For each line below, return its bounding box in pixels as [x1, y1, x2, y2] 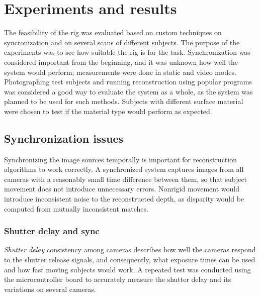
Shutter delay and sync [4, 225, 100, 237]
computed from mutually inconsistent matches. [4, 203, 148, 214]
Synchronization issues [4, 130, 124, 146]
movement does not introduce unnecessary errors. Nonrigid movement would [4, 183, 239, 194]
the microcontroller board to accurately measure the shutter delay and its [4, 274, 231, 284]
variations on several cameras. [4, 283, 96, 294]
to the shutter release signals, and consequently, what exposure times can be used [4, 254, 255, 265]
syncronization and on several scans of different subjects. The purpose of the [4, 37, 240, 47]
